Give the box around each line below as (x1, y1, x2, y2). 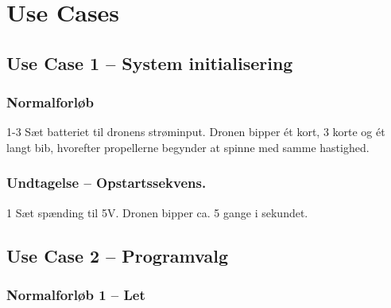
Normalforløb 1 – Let (6, 285, 145, 305)
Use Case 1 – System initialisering (6, 50, 293, 75)
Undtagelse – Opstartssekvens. (6, 173, 207, 193)
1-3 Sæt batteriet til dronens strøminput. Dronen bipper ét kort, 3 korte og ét (6, 123, 385, 140)
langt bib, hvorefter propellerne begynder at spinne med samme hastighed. (6, 138, 370, 155)
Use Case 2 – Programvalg (6, 243, 228, 267)
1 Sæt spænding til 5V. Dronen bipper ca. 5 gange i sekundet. (6, 204, 308, 220)
